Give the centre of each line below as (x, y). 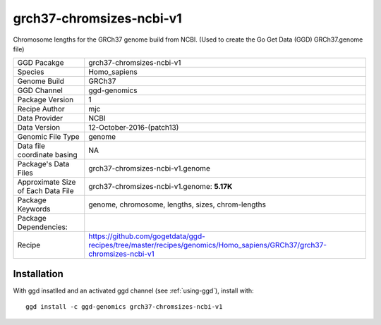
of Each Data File (46, 191)
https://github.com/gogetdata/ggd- (147, 236)
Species (31, 72)
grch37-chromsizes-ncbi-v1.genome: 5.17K (161, 187)
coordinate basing (47, 155)
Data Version (39, 128)
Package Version (46, 100)
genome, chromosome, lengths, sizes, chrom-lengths (177, 204)
